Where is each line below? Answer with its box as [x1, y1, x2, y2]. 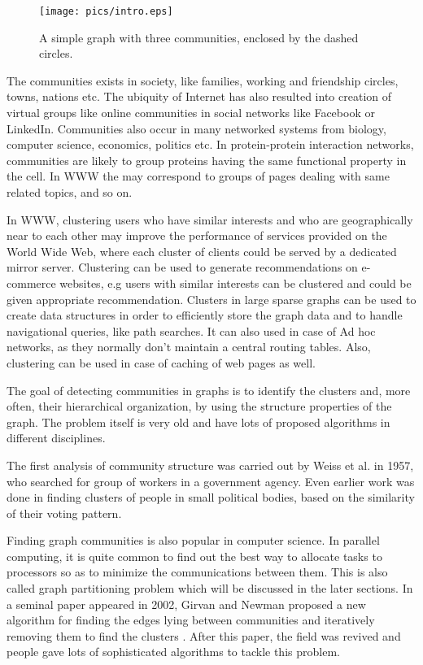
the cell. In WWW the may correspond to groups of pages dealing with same [7, 167, 390, 185]
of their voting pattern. [7, 504, 122, 521]
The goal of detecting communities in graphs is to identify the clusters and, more [7, 381, 411, 398]
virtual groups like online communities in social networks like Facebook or [7, 104, 375, 121]
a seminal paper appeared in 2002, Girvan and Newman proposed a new [7, 595, 366, 612]
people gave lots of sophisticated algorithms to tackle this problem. [7, 643, 340, 660]
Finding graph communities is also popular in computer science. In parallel [7, 532, 380, 549]
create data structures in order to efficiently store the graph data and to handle [7, 306, 403, 324]
